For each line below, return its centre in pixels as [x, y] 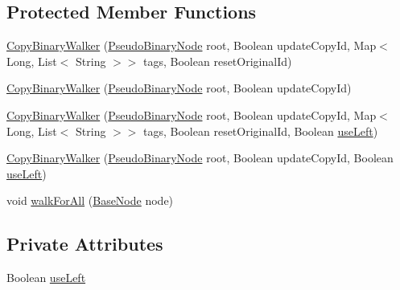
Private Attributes [85, 244]
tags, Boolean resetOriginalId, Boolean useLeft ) [261, 131]
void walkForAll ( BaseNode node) [90, 200]
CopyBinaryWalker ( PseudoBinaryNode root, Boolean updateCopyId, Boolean [200, 158]
